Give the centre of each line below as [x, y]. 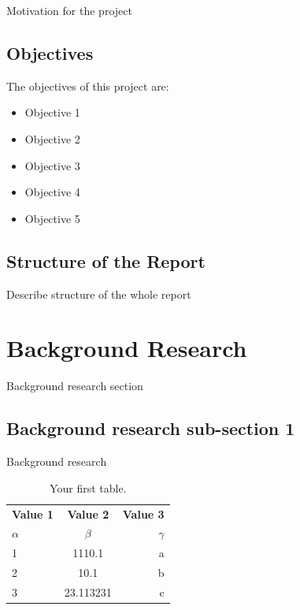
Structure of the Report [106, 260]
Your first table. [88, 487]
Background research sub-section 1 [151, 428]
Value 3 [143, 513]
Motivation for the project [69, 10]
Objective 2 [52, 138]
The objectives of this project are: [88, 86]
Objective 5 [52, 218]
